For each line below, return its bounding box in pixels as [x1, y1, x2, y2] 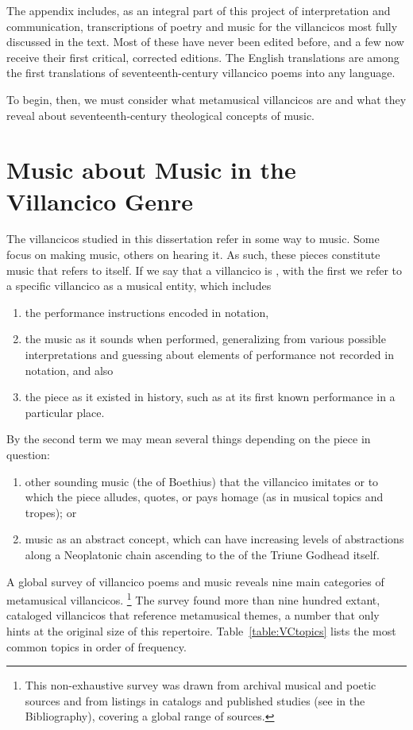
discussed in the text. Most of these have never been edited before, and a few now [6, 33, 404, 50]
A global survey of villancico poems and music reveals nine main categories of [6, 573, 384, 589]
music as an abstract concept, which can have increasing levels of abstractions [25, 531, 404, 547]
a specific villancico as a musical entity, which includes [6, 277, 272, 294]
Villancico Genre [6, 184, 194, 217]
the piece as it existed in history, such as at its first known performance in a [25, 388, 396, 405]
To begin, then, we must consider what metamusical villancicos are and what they [6, 91, 407, 107]
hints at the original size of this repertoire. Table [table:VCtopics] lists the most [6, 623, 396, 639]
